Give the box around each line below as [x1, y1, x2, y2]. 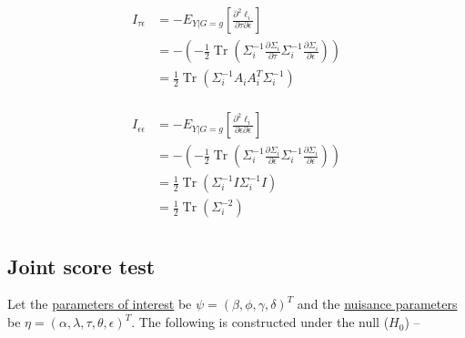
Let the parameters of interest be [7, 294, 192, 313]
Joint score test [7, 251, 156, 280]
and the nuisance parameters [297, 294, 458, 313]
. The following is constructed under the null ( [131, 312, 389, 332]
